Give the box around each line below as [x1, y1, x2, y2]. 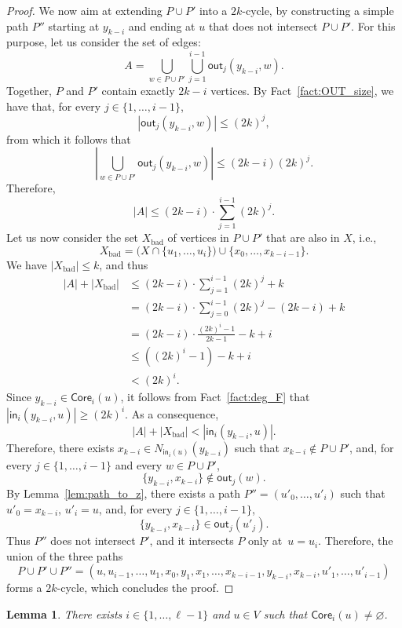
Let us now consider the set [6, 229, 139, 246]
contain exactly [101, 82, 175, 99]
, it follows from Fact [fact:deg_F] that [120, 389, 310, 405]
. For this [351, 17, 396, 34]
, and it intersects [149, 532, 234, 549]
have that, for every [6, 97, 101, 114]
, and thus [99, 256, 148, 272]
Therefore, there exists [6, 439, 115, 455]
